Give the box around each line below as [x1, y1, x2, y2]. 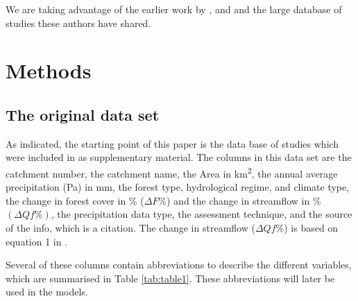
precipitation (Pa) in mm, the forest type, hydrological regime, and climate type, [6, 180, 350, 194]
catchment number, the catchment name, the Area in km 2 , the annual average [6, 164, 338, 180]
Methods [6, 56, 92, 85]
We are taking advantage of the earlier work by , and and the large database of [6, 2, 342, 16]
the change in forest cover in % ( [6, 193, 144, 207]
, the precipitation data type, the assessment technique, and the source [51, 207, 352, 221]
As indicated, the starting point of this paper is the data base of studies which [6, 136, 339, 150]
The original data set [6, 103, 160, 125]
